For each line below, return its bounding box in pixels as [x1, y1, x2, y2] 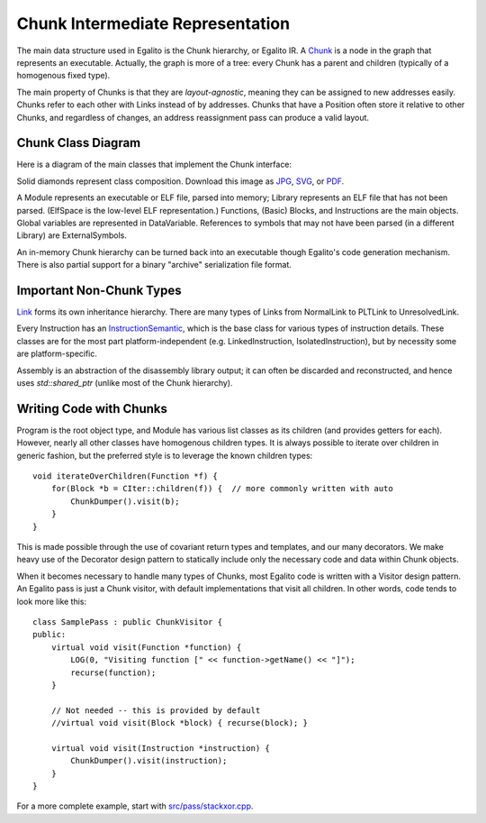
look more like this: [16, 596, 87, 607]
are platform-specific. [16, 348, 98, 360]
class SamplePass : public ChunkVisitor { [32, 617, 223, 626]
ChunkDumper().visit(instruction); [70, 755, 228, 766]
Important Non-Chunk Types [16, 282, 182, 297]
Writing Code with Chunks [16, 401, 168, 416]
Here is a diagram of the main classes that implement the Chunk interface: [16, 159, 292, 170]
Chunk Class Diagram [16, 135, 141, 151]
